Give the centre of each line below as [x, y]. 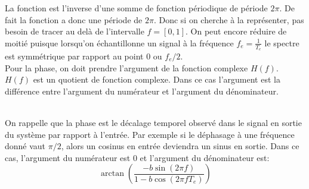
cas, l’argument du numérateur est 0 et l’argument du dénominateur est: [137, 157]
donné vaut [25, 146]
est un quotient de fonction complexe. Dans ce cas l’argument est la [157, 79]
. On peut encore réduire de [236, 31]
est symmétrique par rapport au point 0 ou [84, 56]
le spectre [282, 42]
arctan [112, 174]
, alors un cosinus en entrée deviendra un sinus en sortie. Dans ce [180, 146]
